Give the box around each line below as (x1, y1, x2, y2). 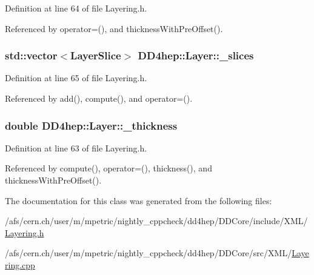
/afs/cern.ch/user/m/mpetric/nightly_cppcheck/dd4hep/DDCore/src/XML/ (5, 247, 292, 259)
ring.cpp (5, 258, 35, 271)
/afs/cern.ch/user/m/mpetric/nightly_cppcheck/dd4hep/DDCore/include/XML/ (5, 214, 308, 227)
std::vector (5, 48, 58, 63)
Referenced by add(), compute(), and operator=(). (5, 92, 193, 104)
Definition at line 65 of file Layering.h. (5, 71, 147, 84)
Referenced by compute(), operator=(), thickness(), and (5, 162, 212, 174)
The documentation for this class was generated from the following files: (5, 194, 272, 207)
